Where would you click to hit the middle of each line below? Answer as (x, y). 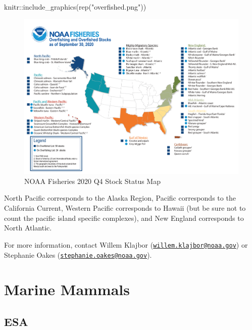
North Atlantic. (28, 228)
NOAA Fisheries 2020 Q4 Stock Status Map (92, 181)
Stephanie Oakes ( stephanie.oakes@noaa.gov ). (78, 254)
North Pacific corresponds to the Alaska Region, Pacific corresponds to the (120, 198)
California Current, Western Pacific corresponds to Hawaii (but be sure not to (125, 208)
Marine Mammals (67, 289)
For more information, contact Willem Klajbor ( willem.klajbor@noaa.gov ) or (126, 244)
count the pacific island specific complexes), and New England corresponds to (124, 218)
